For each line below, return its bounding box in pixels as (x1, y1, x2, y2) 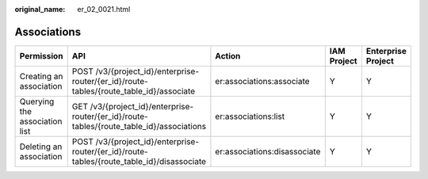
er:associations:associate (215, 75, 310, 86)
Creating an (19, 70, 63, 82)
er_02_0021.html (77, 5, 131, 13)
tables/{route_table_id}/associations (71, 120, 206, 131)
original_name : (14, 5, 66, 13)
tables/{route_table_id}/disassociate (71, 155, 206, 166)
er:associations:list (215, 111, 285, 122)
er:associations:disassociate (215, 146, 321, 157)
